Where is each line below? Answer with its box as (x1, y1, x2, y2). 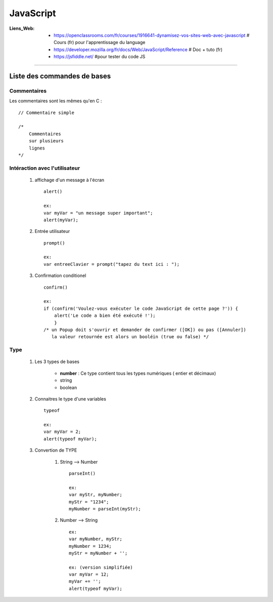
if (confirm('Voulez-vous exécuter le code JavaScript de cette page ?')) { (43, 305, 239, 311)
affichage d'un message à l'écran (34, 177, 105, 183)
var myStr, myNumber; (69, 492, 122, 498)
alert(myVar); (43, 217, 78, 223)
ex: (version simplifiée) (69, 565, 133, 570)
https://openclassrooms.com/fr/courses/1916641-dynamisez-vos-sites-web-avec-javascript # (54, 32, 250, 38)
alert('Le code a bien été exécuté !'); (54, 313, 156, 318)
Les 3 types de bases (34, 358, 79, 365)
